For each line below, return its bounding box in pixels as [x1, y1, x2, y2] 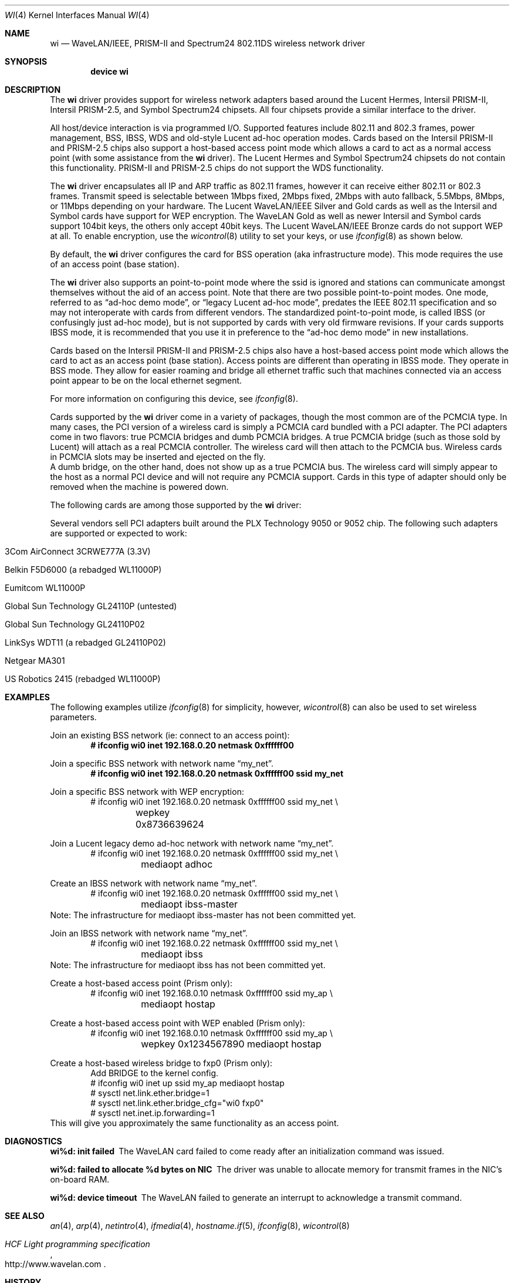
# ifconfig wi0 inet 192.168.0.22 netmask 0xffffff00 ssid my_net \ [90, 938, 338, 948]
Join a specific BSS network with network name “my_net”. [50, 758, 273, 768]
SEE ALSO [5, 1211, 45, 1221]
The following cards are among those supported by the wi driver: [50, 500, 302, 510]
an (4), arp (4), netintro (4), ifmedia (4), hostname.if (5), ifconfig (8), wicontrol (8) [50, 1221, 350, 1231]
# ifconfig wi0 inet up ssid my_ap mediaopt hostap [90, 1078, 285, 1088]
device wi [90, 66, 128, 76]
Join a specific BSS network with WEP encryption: [50, 787, 244, 797]
